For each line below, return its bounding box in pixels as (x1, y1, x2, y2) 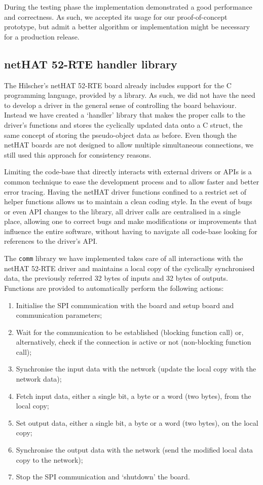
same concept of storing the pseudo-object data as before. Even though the (4, 129, 237, 140)
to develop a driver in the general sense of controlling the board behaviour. (4, 99, 237, 110)
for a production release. (4, 31, 80, 42)
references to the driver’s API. (4, 236, 98, 246)
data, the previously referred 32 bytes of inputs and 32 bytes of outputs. (4, 273, 228, 283)
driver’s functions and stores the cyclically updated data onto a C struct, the (4, 119, 243, 130)
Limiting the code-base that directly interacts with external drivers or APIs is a (4, 166, 252, 177)
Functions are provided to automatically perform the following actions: (4, 282, 224, 293)
